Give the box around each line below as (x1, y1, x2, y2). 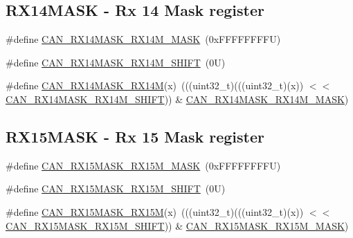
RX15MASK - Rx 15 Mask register (6, 125, 265, 147)
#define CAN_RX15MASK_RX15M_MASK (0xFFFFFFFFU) (6, 158, 281, 172)
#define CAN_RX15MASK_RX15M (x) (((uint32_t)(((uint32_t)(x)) (6, 204, 304, 219)
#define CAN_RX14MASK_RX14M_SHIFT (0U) (6, 55, 226, 69)
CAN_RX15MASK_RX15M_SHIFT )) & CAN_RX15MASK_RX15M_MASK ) (6, 218, 349, 232)
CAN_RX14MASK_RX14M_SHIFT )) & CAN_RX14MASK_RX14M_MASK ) (6, 91, 349, 106)
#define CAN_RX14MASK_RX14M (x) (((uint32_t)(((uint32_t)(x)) (6, 78, 304, 93)
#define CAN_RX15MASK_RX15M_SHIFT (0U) (6, 181, 226, 196)
